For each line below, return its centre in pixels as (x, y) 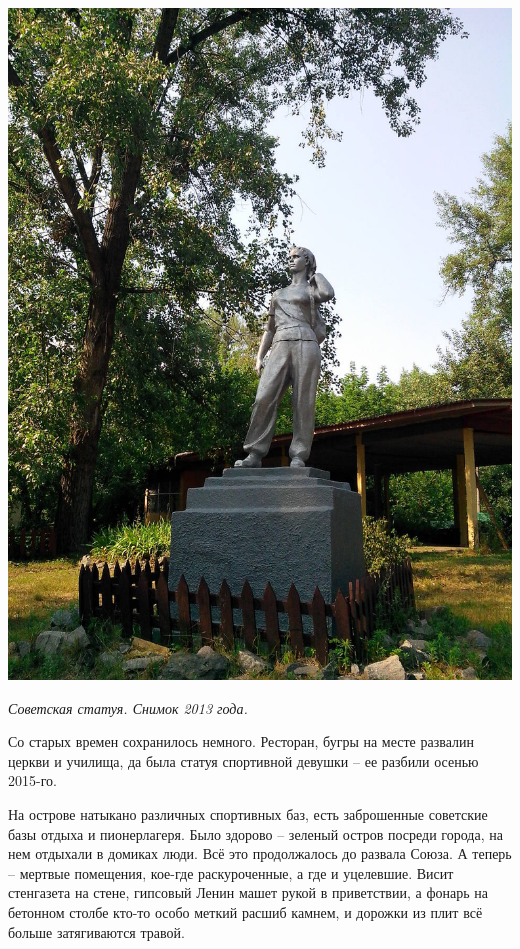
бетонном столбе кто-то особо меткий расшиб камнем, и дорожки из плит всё (245, 911)
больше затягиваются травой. (96, 931)
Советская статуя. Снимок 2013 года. (128, 707)
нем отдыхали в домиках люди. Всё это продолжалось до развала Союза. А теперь (260, 853)
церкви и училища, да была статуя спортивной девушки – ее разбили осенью (243, 760)
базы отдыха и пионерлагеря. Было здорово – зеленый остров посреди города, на (255, 833)
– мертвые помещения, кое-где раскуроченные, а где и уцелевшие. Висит (231, 872)
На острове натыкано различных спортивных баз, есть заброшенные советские (248, 813)
